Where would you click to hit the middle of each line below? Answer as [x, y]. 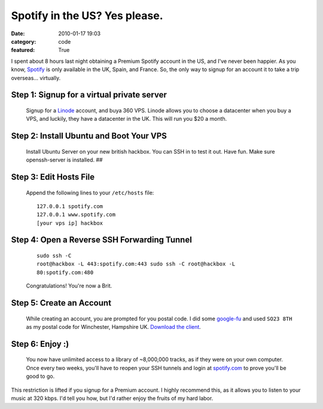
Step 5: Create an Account [61, 303]
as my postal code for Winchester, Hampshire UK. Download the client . [114, 327]
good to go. [40, 376]
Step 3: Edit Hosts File [53, 177]
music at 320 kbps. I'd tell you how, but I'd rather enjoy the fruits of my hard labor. [112, 398]
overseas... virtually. [36, 78]
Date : [18, 33]
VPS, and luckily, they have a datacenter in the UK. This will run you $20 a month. [127, 119]
